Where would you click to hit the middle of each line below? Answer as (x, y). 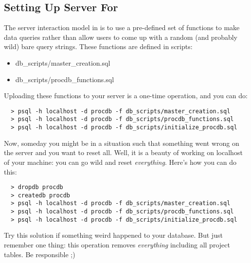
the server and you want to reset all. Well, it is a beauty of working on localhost (123, 152)
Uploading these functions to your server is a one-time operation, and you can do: (126, 96)
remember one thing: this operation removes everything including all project (117, 244)
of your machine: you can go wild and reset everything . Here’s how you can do (120, 162)
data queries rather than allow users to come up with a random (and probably (121, 37)
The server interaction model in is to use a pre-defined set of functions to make (122, 27)
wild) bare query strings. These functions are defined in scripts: (98, 46)
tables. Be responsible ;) (40, 254)
